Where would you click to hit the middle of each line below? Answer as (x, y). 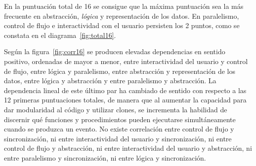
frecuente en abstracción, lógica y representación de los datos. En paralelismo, (122, 16)
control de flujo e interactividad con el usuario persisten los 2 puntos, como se (122, 25)
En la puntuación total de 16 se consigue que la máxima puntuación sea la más (124, 6)
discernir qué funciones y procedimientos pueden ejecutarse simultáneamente (120, 119)
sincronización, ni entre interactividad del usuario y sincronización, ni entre (118, 138)
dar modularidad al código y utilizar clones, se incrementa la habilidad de (116, 109)
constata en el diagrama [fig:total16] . (60, 35)
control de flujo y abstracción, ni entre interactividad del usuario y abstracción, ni (128, 148)
